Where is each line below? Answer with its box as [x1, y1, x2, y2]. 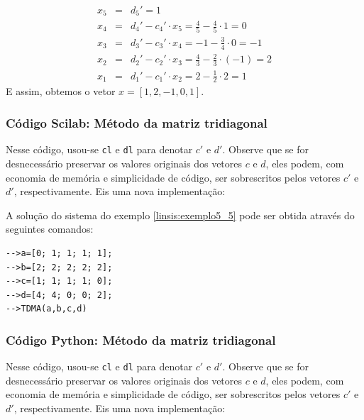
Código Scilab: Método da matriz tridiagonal [6, 114, 268, 131]
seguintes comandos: [6, 221, 94, 236]
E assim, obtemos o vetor [6, 84, 116, 99]
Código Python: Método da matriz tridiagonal [6, 331, 276, 348]
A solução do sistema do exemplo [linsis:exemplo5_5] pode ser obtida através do [6, 207, 355, 222]
